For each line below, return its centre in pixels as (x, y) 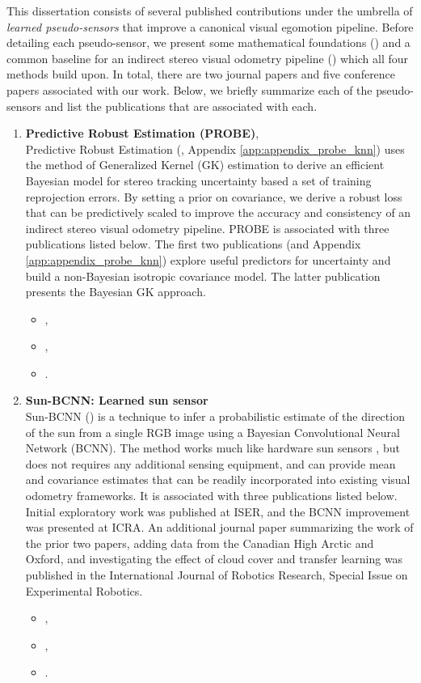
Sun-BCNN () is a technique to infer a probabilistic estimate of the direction (215, 416)
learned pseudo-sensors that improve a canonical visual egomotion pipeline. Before (210, 26)
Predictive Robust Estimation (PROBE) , (142, 133)
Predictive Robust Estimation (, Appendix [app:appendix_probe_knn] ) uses (215, 148)
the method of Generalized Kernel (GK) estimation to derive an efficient (205, 165)
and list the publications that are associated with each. (181, 106)
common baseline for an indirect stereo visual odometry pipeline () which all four (208, 58)
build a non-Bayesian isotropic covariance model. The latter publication (203, 276)
